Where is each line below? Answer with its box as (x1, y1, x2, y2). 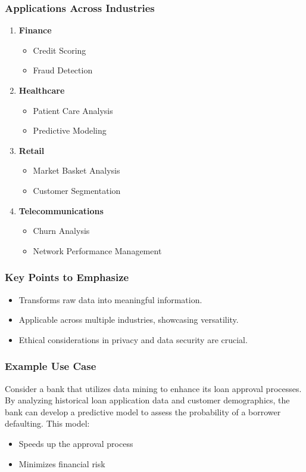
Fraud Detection (33, 64, 93, 76)
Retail (18, 144, 45, 156)
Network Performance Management (33, 244, 162, 257)
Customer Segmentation (33, 184, 121, 196)
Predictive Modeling (33, 124, 107, 137)
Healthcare (18, 84, 65, 96)
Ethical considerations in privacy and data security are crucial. (18, 333, 248, 345)
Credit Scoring (33, 44, 86, 56)
